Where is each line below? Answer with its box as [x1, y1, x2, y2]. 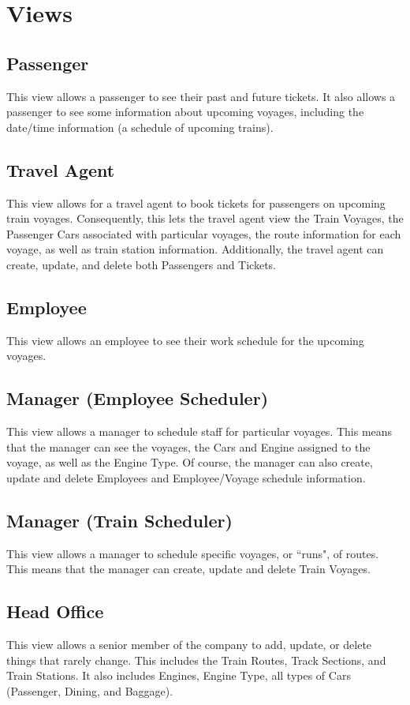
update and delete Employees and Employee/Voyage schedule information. [6, 469, 366, 486]
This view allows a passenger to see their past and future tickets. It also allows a [6, 88, 396, 104]
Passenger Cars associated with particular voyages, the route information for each [6, 225, 401, 242]
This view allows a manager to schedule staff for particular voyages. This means [6, 423, 393, 440]
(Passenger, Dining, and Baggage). [6, 682, 173, 699]
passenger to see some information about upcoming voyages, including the [6, 103, 364, 120]
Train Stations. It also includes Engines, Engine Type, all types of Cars [6, 667, 351, 684]
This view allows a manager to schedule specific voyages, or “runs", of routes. [6, 545, 379, 561]
